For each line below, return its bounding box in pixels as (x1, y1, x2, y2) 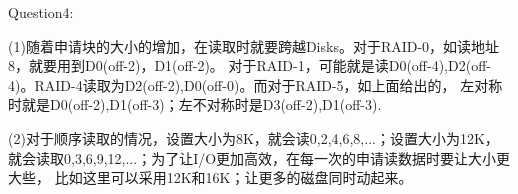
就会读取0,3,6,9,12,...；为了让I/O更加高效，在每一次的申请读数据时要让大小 (8, 147, 497, 168)
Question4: (8, 2, 74, 22)
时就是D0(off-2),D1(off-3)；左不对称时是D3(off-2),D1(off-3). (8, 94, 382, 115)
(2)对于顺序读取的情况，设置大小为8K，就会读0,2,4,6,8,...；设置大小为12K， (8, 127, 499, 148)
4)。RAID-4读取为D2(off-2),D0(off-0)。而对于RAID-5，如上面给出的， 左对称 (8, 74, 503, 95)
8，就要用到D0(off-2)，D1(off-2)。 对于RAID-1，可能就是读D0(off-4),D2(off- (8, 55, 491, 76)
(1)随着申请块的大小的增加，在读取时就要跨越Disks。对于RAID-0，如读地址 (8, 35, 500, 56)
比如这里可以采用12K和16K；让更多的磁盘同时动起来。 (54, 167, 413, 188)
